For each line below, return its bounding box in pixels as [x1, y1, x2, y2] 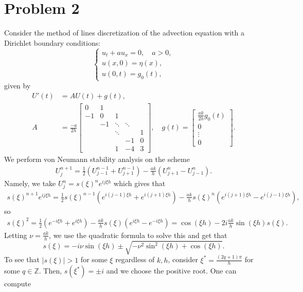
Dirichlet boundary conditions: [4, 37, 101, 48]
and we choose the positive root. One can [106, 265, 237, 276]
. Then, [39, 265, 62, 276]
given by [4, 80, 31, 91]
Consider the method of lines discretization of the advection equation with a [4, 27, 244, 38]
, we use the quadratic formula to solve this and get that [49, 229, 227, 240]
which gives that [114, 178, 166, 189]
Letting [4, 229, 27, 240]
